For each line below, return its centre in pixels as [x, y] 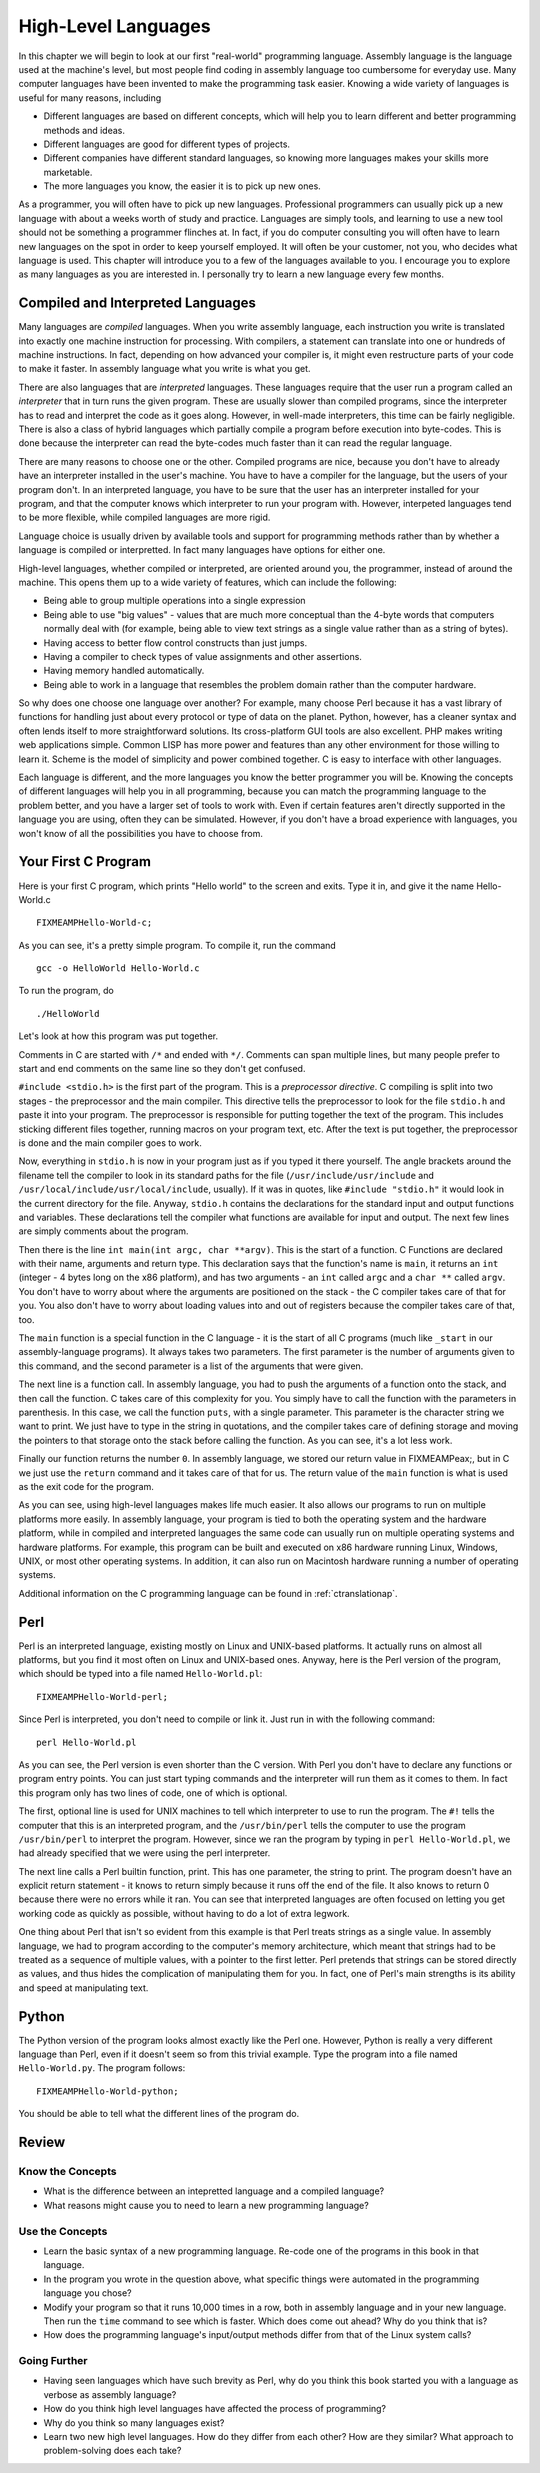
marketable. [68, 172]
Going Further [53, 2361]
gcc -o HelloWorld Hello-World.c [118, 968]
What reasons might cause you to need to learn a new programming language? [206, 2205]
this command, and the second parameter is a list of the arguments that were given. [191, 1366]
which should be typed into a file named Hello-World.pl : [140, 1674]
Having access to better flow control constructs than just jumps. [175, 642]
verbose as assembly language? [110, 2394]
